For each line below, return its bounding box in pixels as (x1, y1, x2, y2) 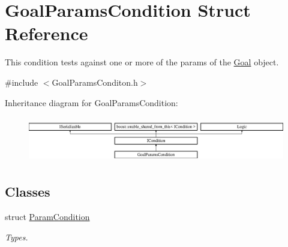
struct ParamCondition (5, 210, 90, 223)
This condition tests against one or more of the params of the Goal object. (5, 56, 279, 68)
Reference (5, 21, 88, 46)
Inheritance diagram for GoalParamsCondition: (5, 96, 178, 109)
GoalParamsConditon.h (52, 76, 138, 88)
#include (5, 76, 38, 88)
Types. (5, 230, 28, 243)
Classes (5, 182, 50, 201)
